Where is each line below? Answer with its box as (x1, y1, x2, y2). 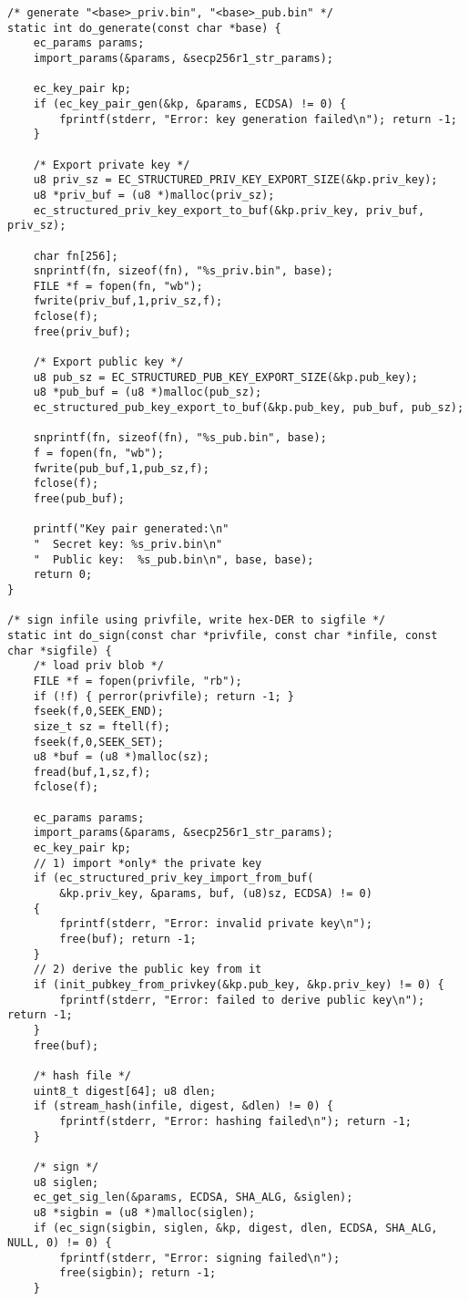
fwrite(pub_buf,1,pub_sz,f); (33, 461, 209, 475)
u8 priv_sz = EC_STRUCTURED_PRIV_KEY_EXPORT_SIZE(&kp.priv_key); (33, 173, 438, 187)
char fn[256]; (33, 249, 118, 263)
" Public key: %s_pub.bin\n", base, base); (33, 552, 314, 566)
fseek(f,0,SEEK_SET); (33, 735, 164, 749)
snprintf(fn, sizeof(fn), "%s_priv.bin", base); (33, 264, 333, 278)
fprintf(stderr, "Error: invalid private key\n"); (59, 917, 372, 931)
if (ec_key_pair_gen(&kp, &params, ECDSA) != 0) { (33, 97, 347, 110)
